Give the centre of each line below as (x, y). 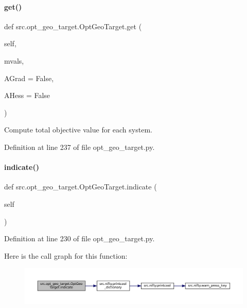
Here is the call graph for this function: (66, 255)
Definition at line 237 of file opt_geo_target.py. (80, 147)
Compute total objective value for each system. (78, 130)
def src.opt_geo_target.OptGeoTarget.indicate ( (81, 187)
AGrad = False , (29, 78)
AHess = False (27, 95)
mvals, (14, 60)
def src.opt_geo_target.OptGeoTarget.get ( (73, 26)
